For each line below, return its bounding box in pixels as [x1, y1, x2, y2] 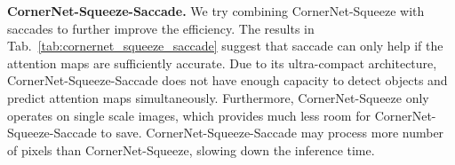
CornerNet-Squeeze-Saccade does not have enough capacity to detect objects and [7, 71, 448, 90]
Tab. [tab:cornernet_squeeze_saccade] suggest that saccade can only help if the [7, 36, 443, 55]
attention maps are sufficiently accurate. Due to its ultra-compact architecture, [7, 53, 437, 72]
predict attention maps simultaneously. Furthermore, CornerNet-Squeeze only [7, 88, 429, 106]
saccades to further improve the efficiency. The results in [7, 19, 315, 37]
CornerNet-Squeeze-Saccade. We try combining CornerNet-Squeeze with [7, 2, 425, 20]
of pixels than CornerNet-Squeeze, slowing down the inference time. [7, 140, 375, 159]
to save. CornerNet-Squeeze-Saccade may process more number [100, 123, 444, 142]
